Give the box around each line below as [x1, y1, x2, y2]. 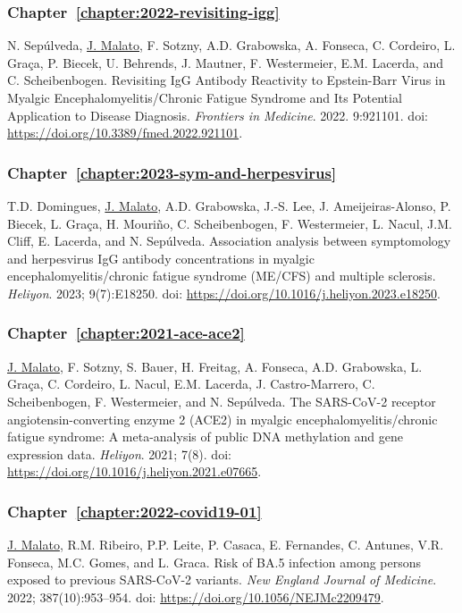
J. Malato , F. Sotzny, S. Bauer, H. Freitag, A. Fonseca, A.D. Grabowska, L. [7, 357, 423, 375]
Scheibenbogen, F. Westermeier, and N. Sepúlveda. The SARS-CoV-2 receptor [7, 391, 436, 410]
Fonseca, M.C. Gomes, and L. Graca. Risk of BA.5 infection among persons [7, 552, 422, 571]
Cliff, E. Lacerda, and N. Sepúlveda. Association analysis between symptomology [7, 231, 451, 250]
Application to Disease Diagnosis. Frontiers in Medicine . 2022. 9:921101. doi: [7, 105, 428, 124]
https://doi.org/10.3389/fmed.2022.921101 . [7, 123, 243, 142]
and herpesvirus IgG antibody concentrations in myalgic [7, 248, 315, 267]
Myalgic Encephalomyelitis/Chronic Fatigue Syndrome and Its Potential [7, 88, 402, 106]
